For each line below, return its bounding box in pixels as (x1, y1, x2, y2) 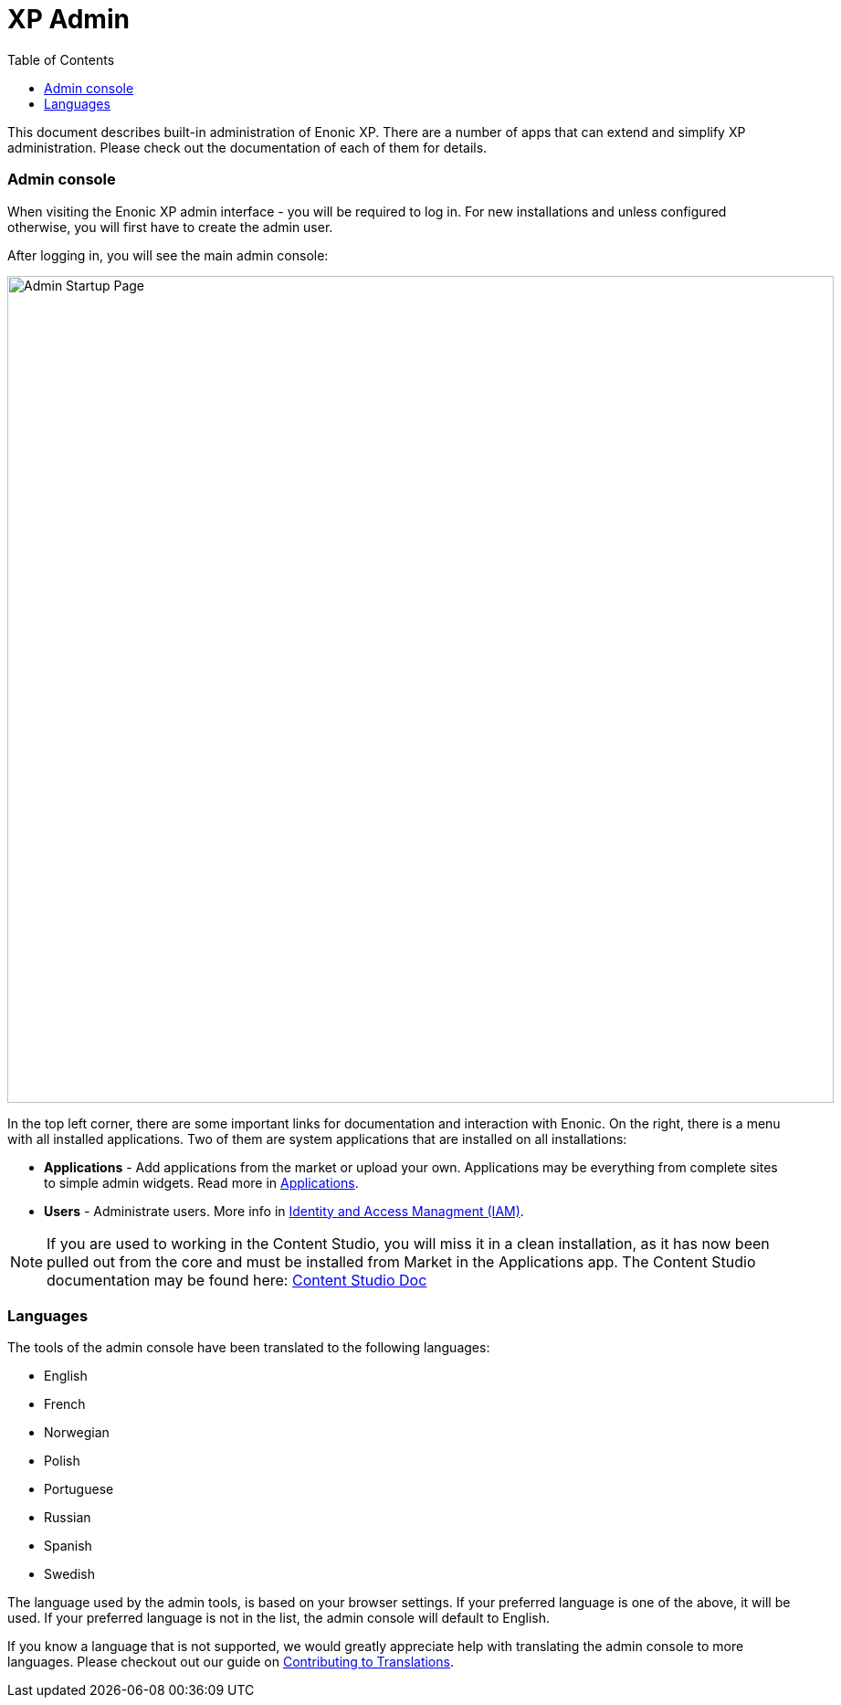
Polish (44, 1453, 80, 1469)
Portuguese (44, 1481, 114, 1498)
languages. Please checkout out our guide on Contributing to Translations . (7, 1654, 454, 1670)
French (44, 1396, 86, 1413)
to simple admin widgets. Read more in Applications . (44, 1174, 359, 1191)
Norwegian (44, 1424, 110, 1441)
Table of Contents (7, 51, 115, 68)
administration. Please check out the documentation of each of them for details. (7, 139, 488, 155)
